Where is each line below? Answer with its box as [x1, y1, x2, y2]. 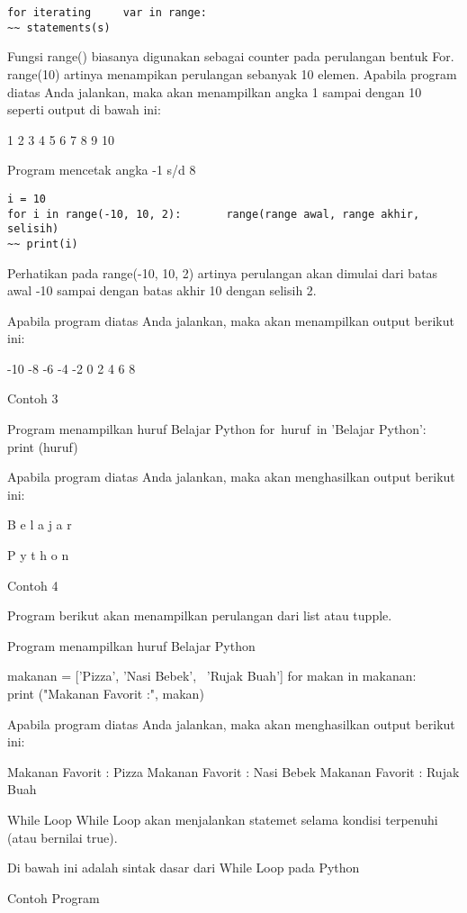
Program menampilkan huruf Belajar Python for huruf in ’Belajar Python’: [7, 420, 427, 438]
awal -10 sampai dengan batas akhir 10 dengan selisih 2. [7, 281, 317, 300]
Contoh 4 [7, 575, 58, 594]
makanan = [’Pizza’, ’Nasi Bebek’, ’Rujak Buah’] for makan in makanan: [7, 666, 417, 685]
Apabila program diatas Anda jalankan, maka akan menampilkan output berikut [7, 311, 454, 330]
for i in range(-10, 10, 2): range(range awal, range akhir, [7, 207, 420, 221]
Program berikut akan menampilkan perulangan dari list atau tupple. [7, 606, 392, 625]
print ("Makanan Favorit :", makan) [7, 684, 204, 702]
